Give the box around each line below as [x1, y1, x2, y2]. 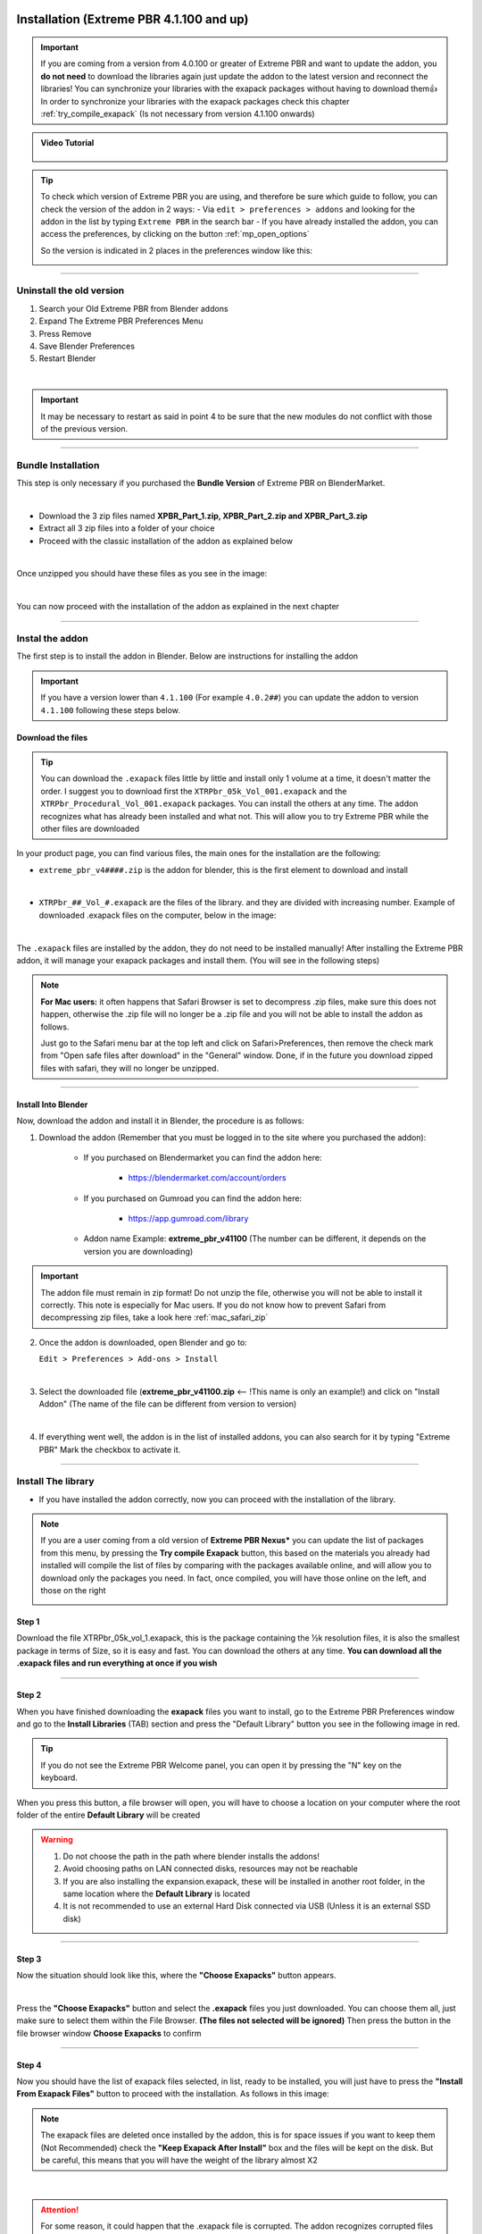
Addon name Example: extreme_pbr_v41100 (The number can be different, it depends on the [83, 1233, 427, 1244]
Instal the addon [16, 633, 88, 644]
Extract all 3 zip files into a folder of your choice [38, 523, 215, 533]
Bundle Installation [16, 458, 100, 471]
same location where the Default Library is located [62, 1888, 251, 1899]
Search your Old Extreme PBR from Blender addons [38, 303, 229, 314]
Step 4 [16, 2060, 42, 2070]
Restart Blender [38, 353, 96, 364]
